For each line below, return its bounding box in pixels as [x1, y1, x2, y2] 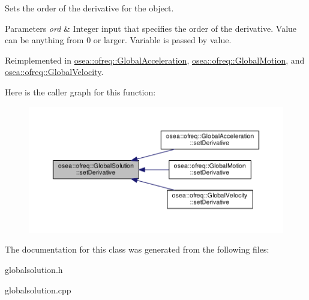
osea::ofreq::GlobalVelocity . [5, 65, 104, 78]
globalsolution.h [5, 263, 63, 276]
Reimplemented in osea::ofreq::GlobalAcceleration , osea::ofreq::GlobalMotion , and [5, 53, 305, 66]
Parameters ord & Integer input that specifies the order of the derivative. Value [5, 22, 297, 34]
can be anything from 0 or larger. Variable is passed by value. [5, 34, 232, 46]
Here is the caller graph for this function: [5, 85, 156, 98]
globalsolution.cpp [5, 283, 71, 296]
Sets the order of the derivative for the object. [5, 2, 174, 14]
